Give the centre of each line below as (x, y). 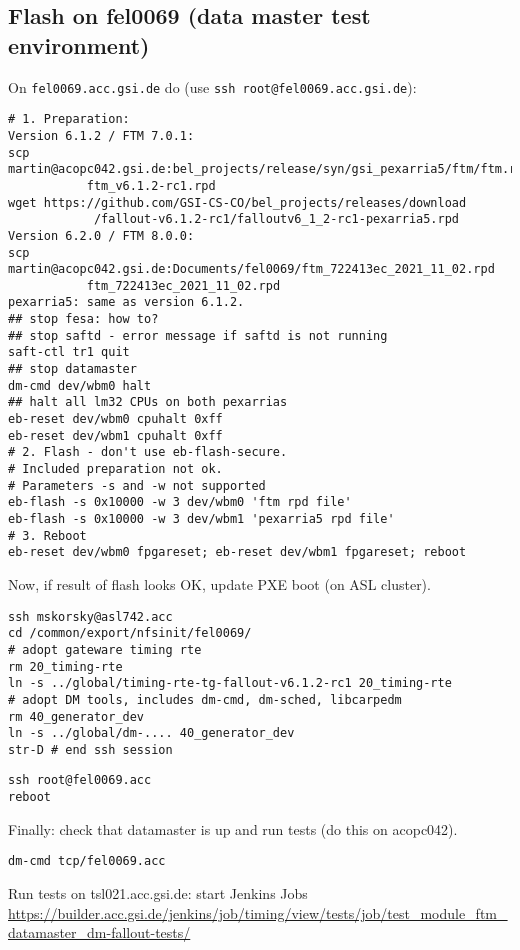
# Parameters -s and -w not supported (137, 485)
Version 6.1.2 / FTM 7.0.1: (101, 135)
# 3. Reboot (47, 535)
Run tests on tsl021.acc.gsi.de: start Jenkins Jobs (158, 893)
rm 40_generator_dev (76, 716)
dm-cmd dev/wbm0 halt (80, 385)
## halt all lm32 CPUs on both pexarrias (148, 402)
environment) (79, 44)
